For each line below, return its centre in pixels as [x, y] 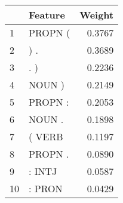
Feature [47, 15]
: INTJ [43, 171]
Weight [97, 15]
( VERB [46, 136]
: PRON [46, 188]
